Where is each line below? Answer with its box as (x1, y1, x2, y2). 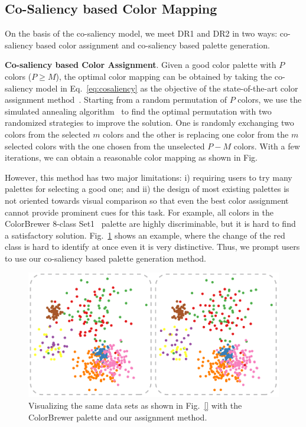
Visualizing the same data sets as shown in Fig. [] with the (28, 399, 242, 412)
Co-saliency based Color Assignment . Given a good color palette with (5, 58, 276, 71)
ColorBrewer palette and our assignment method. (28, 410, 207, 423)
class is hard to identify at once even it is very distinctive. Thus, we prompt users (5, 240, 300, 253)
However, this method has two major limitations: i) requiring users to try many (5, 171, 292, 183)
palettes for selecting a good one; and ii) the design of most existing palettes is (5, 182, 289, 195)
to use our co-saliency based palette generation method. (5, 252, 206, 264)
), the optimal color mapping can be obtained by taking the (56, 70, 272, 82)
